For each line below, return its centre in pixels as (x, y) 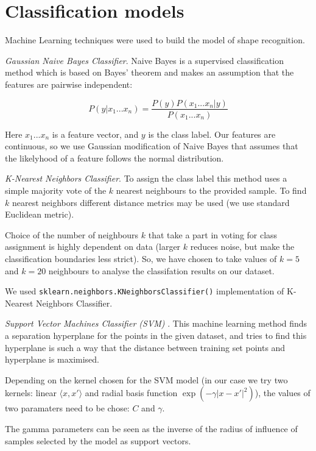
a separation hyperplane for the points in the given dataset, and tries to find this (156, 335)
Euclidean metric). (40, 214)
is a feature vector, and (95, 134)
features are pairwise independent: (69, 84)
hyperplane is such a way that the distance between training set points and (145, 347)
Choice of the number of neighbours (72, 234)
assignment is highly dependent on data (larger (93, 247)
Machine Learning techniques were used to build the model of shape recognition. (155, 40)
